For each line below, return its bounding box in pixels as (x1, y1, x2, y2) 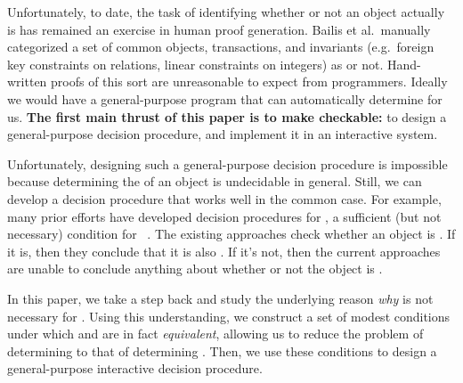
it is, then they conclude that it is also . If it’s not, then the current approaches (7, 241, 441, 260)
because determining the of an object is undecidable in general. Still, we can (7, 172, 422, 191)
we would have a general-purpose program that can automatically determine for (7, 89, 443, 108)
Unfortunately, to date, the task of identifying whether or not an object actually (7, 3, 445, 20)
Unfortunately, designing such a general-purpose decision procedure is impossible (7, 154, 448, 173)
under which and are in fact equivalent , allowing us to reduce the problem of (7, 324, 424, 343)
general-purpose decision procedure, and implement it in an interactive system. (7, 125, 438, 143)
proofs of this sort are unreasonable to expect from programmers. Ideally (51, 72, 448, 91)
